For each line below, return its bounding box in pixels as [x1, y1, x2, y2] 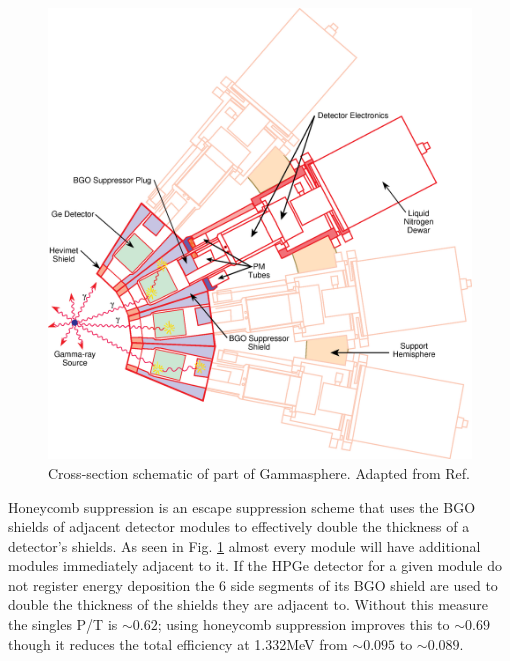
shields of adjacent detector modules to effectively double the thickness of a [8, 516, 470, 537]
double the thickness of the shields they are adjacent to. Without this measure [8, 594, 489, 615]
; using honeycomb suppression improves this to [157, 614, 450, 635]
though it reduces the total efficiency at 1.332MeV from [8, 633, 348, 654]
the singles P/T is [8, 614, 118, 635]
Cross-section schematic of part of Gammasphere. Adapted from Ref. [48, 462, 470, 483]
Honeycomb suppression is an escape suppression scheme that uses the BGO [8, 496, 476, 517]
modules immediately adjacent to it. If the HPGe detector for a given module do [8, 555, 502, 576]
